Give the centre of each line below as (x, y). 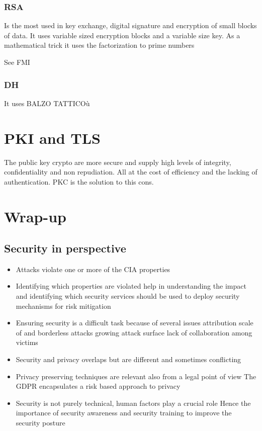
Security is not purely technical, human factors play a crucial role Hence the (133, 403)
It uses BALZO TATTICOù (47, 103)
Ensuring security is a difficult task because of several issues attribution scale (135, 323)
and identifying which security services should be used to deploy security (128, 296)
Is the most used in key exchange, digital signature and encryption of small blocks (130, 25)
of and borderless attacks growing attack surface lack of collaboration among (134, 332)
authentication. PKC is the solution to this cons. (79, 181)
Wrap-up (35, 216)
